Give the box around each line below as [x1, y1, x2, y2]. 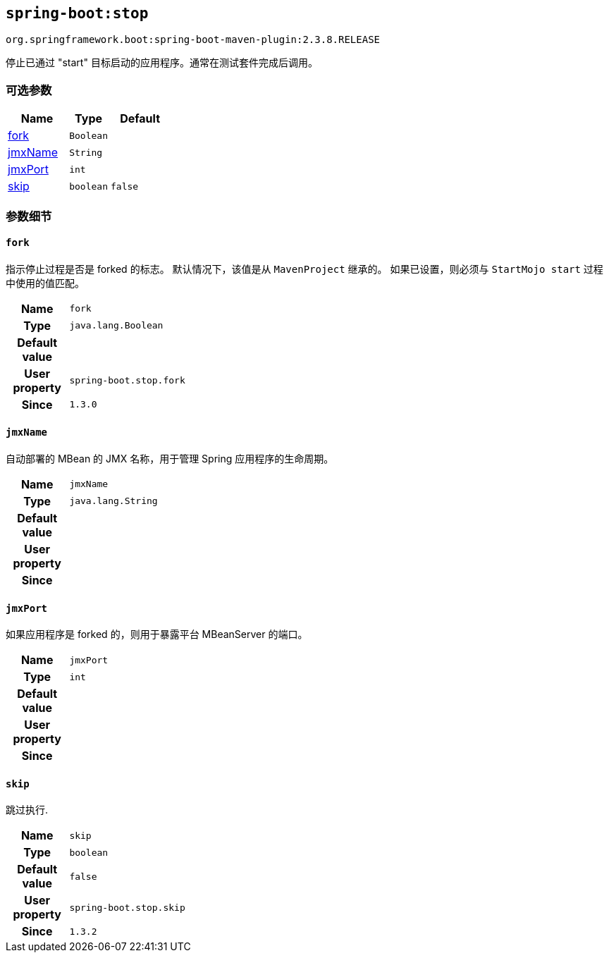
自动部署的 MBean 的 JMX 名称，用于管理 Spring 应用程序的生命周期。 [6, 452, 334, 465]
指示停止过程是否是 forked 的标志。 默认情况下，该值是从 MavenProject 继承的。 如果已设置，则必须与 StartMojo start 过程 [6, 262, 603, 275]
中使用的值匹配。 [6, 276, 85, 289]
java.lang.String [69, 496, 158, 507]
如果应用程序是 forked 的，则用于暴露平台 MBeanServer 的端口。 [6, 628, 308, 641]
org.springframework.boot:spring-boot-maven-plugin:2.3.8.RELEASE [6, 34, 381, 46]
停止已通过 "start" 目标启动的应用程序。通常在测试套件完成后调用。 [6, 56, 318, 69]
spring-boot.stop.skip [69, 902, 185, 913]
